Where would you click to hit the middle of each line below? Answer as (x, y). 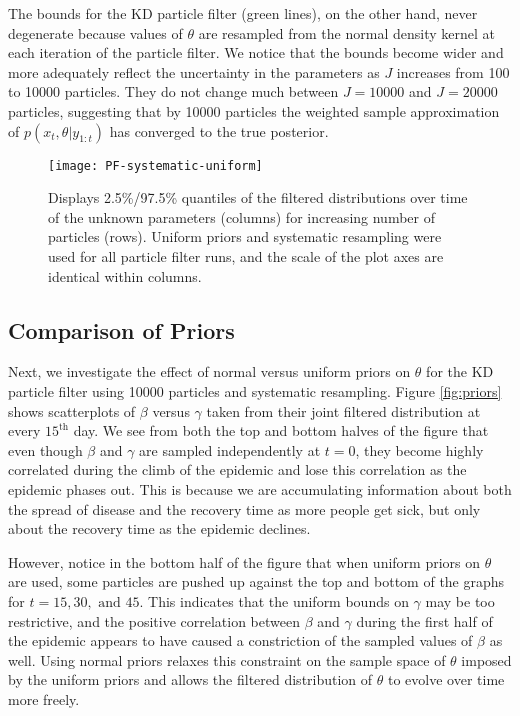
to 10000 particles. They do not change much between (173, 91)
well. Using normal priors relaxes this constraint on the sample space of (227, 659)
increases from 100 (453, 71)
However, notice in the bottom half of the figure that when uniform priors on (244, 561)
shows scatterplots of (72, 410)
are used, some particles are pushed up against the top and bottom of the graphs (256, 581)
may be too (460, 600)
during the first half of (424, 620)
